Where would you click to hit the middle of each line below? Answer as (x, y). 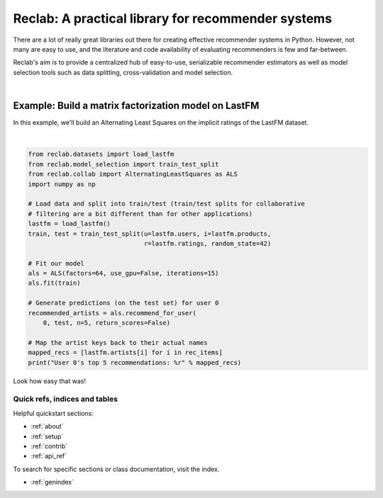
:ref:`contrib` (49, 446)
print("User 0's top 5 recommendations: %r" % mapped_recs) (135, 362)
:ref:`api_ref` (49, 456)
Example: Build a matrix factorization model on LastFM (136, 105)
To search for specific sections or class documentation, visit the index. (116, 469)
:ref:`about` (47, 426)
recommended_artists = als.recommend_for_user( (112, 313)
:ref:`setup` (47, 436)
